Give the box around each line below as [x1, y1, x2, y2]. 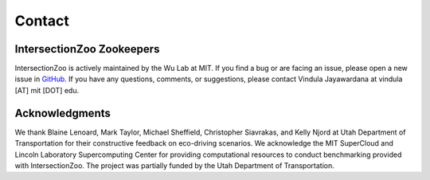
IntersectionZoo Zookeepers [14, 42, 160, 56]
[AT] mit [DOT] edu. [14, 85, 80, 95]
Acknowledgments [14, 106, 111, 119]
